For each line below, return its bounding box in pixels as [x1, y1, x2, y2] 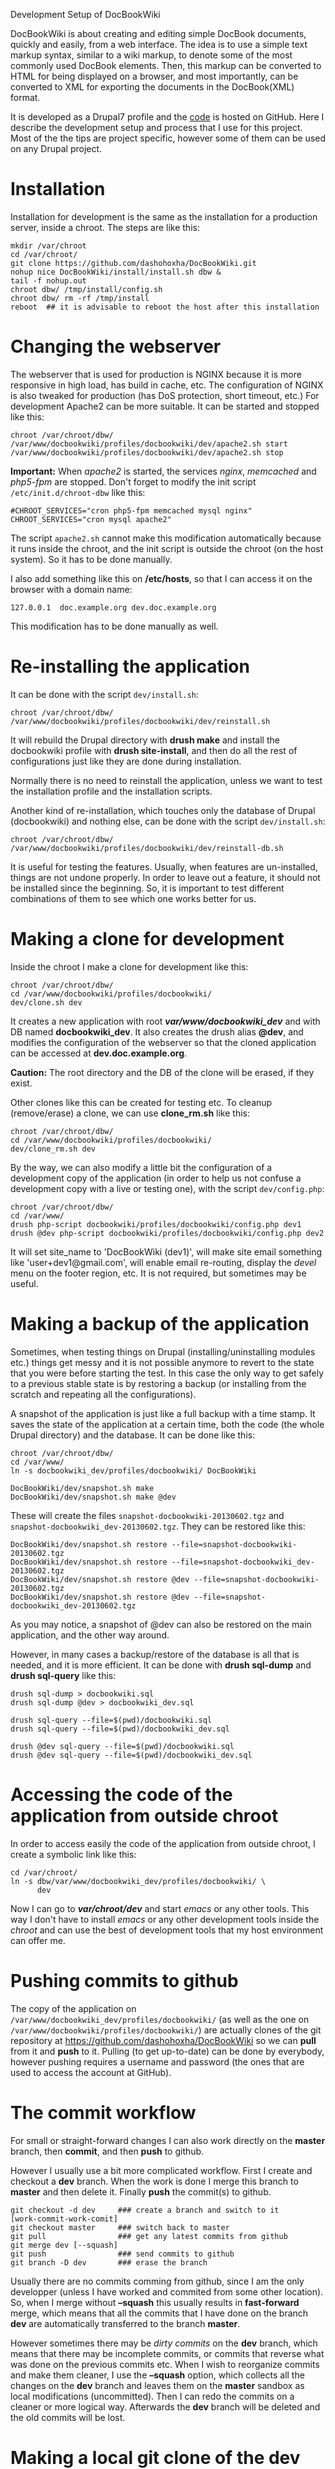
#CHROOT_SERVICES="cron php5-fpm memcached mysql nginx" [10, 505, 253, 516]
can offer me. [10, 1934, 66, 1946]
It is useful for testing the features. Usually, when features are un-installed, [10, 860, 318, 873]
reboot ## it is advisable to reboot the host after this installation [10, 302, 320, 312]
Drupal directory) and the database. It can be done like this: [10, 1429, 256, 1441]
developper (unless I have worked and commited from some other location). [10, 2285, 324, 2298]
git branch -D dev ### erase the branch [10, 2257, 208, 2268]
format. [10, 92, 41, 103]
